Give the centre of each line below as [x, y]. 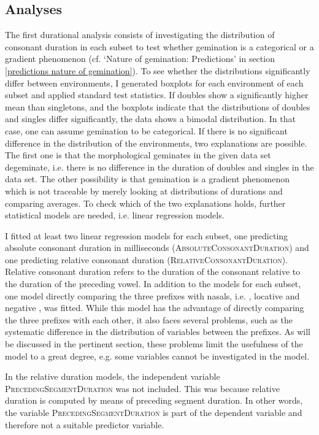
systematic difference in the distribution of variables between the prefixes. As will [158, 332]
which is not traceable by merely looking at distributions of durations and [144, 191]
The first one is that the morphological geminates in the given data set [138, 155]
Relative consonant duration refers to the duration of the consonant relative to [153, 271]
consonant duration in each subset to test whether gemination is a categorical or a [159, 46]
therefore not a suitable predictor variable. [85, 424]
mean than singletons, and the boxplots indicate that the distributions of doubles [158, 106]
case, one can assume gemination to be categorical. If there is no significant [146, 130]
